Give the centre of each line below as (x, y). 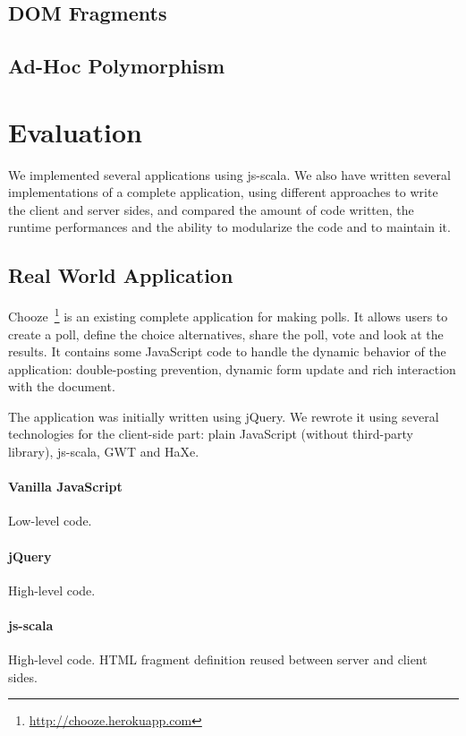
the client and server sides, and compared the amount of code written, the (211, 209)
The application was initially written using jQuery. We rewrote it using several (224, 416)
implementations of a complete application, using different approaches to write (223, 192)
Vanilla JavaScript (65, 487)
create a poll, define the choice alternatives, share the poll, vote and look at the (226, 334)
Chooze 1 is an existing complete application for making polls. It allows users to (228, 315)
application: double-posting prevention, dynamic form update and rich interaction (232, 368)
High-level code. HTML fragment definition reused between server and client (218, 659)
